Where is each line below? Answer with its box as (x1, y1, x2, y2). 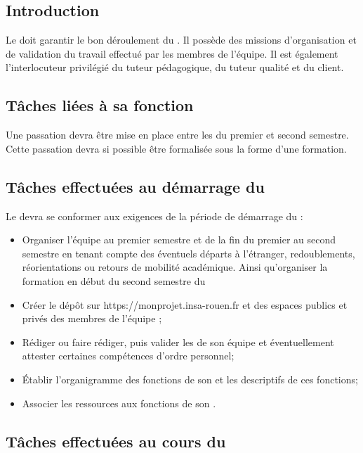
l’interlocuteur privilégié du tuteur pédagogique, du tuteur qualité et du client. (6, 60, 344, 75)
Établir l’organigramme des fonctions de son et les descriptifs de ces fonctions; (22, 371, 358, 386)
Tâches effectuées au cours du (6, 430, 226, 452)
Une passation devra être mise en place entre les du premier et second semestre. (6, 127, 349, 142)
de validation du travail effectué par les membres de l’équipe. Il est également (6, 46, 338, 60)
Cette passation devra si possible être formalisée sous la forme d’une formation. (6, 141, 347, 155)
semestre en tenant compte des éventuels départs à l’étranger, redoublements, (22, 245, 355, 260)
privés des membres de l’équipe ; (22, 311, 162, 326)
